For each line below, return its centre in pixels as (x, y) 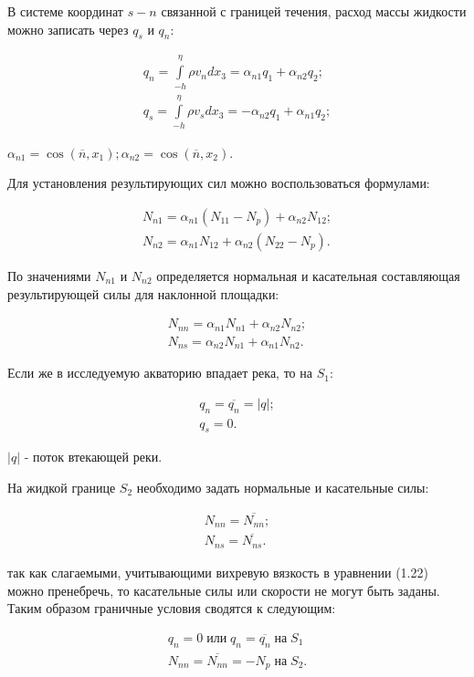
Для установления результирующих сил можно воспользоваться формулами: (219, 183)
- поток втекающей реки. (93, 457)
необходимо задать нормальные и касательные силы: (283, 487)
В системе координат (65, 11)
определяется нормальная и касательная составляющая (308, 275)
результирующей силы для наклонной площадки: (143, 293)
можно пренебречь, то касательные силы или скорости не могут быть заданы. (224, 590)
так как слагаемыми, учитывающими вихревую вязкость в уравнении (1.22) (218, 572)
